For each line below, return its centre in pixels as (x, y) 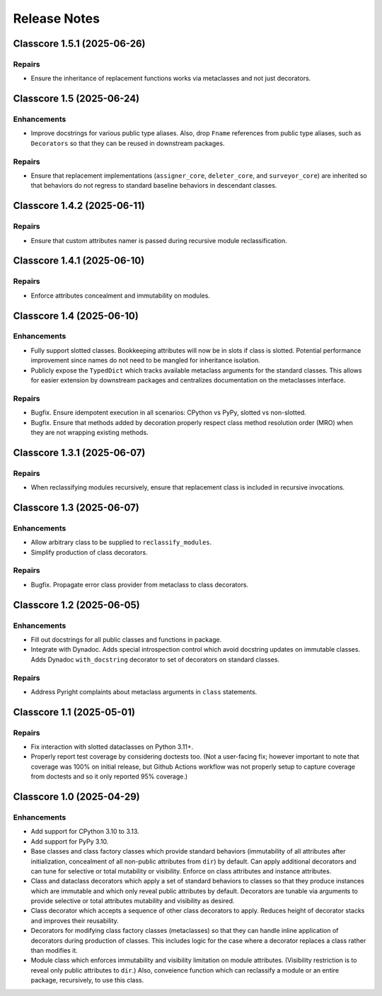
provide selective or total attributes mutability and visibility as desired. (133, 901)
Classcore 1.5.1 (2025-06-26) (79, 44)
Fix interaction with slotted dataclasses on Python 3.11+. (112, 747)
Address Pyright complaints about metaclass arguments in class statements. (144, 691)
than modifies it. (54, 951)
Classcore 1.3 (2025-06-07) (76, 508)
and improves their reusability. (75, 920)
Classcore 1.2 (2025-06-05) (77, 605)
